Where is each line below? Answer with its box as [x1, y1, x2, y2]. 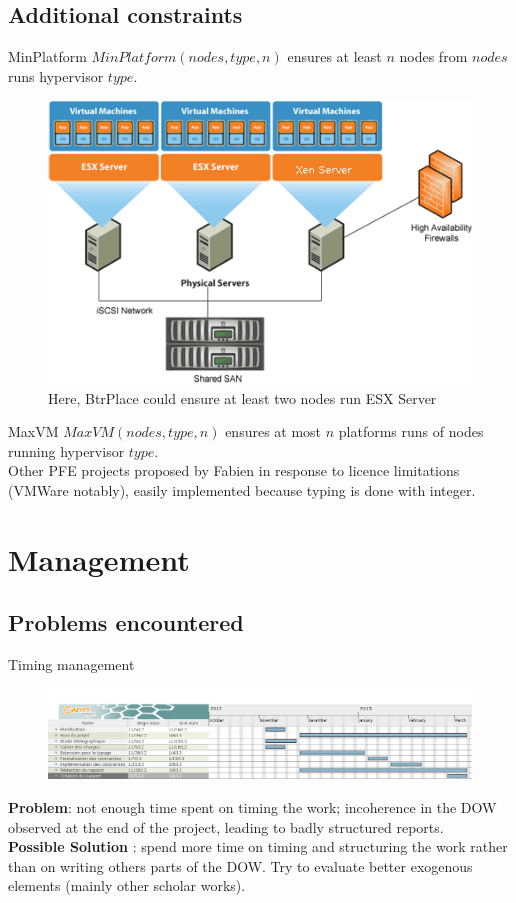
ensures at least [287, 46, 382, 67]
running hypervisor [8, 440, 125, 461]
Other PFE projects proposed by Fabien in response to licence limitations [8, 460, 460, 481]
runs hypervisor [8, 65, 104, 86]
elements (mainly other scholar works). [8, 875, 246, 896]
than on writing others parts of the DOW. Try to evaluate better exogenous [8, 855, 473, 876]
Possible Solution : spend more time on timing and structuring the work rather [8, 836, 508, 857]
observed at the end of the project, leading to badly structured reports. [8, 816, 444, 837]
